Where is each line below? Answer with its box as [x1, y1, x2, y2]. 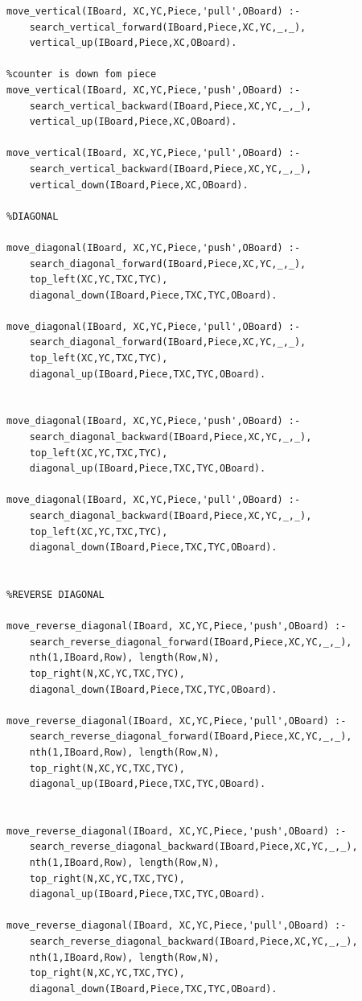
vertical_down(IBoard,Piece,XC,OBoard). [29, 179, 249, 191]
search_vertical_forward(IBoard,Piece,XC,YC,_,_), [29, 21, 306, 33]
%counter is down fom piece [6, 68, 157, 80]
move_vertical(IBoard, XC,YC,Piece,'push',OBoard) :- [6, 84, 301, 96]
